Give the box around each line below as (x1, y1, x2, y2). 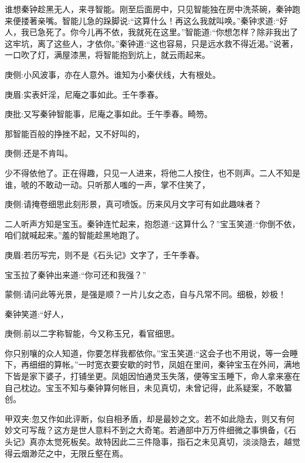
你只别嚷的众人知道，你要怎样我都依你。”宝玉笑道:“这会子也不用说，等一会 (5, 347, 290, 359)
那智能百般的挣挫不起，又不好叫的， (5, 127, 144, 139)
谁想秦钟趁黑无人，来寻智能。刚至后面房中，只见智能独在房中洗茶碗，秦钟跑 (5, 3, 300, 15)
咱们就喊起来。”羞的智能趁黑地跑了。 (5, 229, 144, 241)
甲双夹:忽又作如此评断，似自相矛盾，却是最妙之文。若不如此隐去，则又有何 (5, 412, 294, 424)
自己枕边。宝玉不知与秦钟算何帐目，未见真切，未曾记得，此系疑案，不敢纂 (5, 381, 292, 393)
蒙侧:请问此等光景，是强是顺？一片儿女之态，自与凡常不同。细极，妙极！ (5, 288, 286, 300)
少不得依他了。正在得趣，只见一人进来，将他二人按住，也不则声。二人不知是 (5, 166, 300, 179)
